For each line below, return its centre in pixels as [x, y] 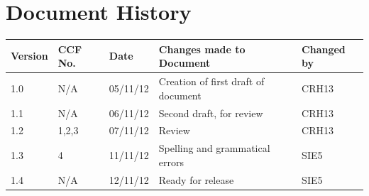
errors [171, 162]
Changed [324, 49]
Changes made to [202, 49]
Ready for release [196, 179]
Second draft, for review [211, 113]
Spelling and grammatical [214, 148]
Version [29, 56]
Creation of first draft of [211, 81]
